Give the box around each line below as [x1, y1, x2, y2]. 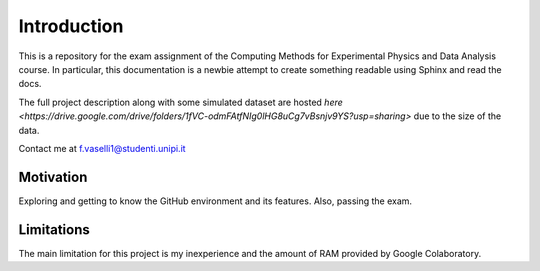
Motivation [18, 168, 88, 185]
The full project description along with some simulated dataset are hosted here [18, 96, 344, 108]
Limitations [18, 221, 90, 238]
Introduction [18, 15, 124, 37]
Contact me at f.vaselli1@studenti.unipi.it [18, 142, 186, 154]
